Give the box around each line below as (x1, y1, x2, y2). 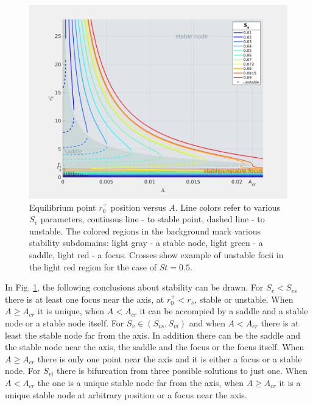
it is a (279, 376, 301, 389)
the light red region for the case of (29, 260, 157, 273)
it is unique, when (37, 305, 105, 317)
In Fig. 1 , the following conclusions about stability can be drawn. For (5, 281, 264, 294)
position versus (110, 200, 166, 213)
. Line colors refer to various (175, 200, 281, 213)
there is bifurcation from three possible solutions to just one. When (57, 364, 308, 377)
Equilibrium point (29, 200, 96, 213)
